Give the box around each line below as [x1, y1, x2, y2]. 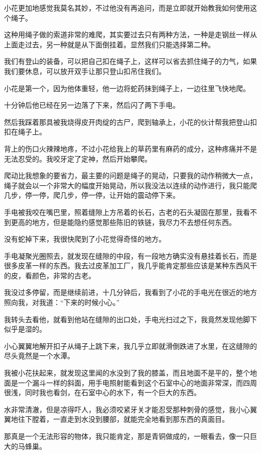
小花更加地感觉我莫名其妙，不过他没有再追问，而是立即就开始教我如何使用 [4, 3, 250, 13]
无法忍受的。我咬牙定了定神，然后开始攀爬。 [4, 153, 152, 164]
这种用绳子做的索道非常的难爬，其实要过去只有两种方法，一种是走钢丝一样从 [4, 29, 257, 40]
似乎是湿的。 [4, 324, 46, 334]
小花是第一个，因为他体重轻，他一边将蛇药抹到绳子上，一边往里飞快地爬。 [4, 83, 250, 93]
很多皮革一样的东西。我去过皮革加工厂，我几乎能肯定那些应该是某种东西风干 [4, 260, 257, 271]
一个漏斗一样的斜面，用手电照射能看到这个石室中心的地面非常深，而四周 [18, 377, 257, 388]
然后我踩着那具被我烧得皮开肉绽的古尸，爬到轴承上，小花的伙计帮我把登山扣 [4, 116, 257, 127]
